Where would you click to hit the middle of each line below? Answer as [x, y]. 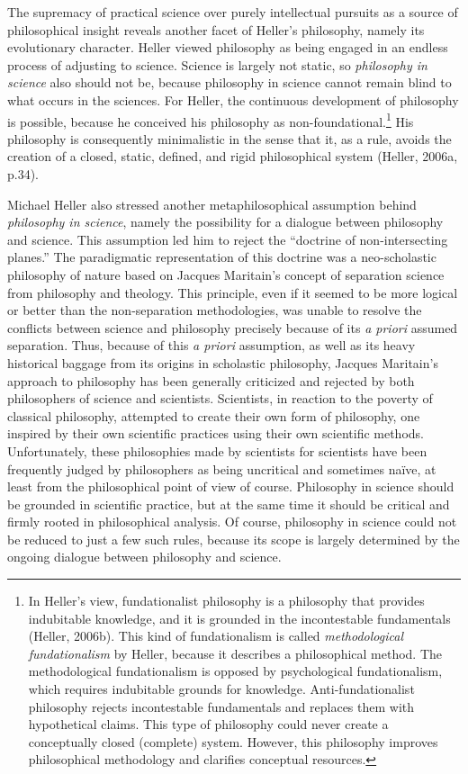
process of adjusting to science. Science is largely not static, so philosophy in [217, 64]
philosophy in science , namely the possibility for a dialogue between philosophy [225, 222]
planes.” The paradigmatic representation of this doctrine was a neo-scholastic [222, 257]
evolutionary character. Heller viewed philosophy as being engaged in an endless [228, 47]
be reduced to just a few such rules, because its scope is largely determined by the [234, 539]
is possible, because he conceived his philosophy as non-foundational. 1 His [211, 120]
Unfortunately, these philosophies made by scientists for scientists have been [217, 450]
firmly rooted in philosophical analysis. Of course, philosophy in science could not [232, 522]
